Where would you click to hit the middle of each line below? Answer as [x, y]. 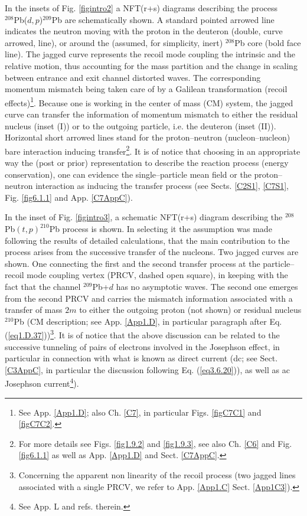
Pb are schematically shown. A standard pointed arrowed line [163, 19]
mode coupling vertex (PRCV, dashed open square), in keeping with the [157, 275]
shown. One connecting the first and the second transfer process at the [133, 263]
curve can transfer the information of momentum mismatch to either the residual [151, 114]
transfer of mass [34, 310]
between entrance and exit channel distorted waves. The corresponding [133, 77]
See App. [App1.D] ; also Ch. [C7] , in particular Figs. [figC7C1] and [140, 412]
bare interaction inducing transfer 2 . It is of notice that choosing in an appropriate [153, 150]
